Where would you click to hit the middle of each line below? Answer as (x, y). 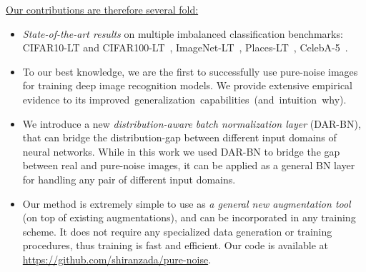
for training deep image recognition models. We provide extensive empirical (187, 85)
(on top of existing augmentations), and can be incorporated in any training (189, 217)
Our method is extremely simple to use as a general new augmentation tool (187, 203)
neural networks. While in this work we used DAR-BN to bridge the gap (181, 151)
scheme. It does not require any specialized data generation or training (177, 231)
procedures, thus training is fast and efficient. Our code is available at (175, 245)
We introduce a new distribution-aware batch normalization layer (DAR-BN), (192, 123)
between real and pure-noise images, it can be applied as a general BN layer (189, 165)
